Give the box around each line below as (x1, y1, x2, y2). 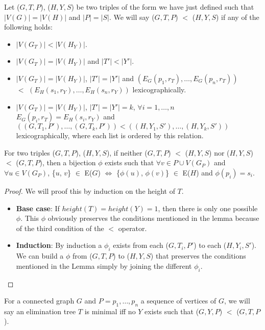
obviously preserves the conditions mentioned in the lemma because (47, 213, 259, 223)
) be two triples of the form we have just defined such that (71, 2, 254, 12)
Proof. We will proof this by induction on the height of (4, 185, 175, 196)
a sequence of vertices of (140, 295, 216, 306)
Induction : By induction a (16, 240, 102, 250)
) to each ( (194, 240, 227, 250)
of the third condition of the (16, 222, 104, 233)
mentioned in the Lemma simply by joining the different (16, 260, 192, 271)
